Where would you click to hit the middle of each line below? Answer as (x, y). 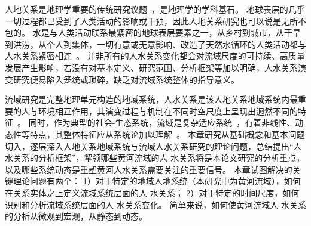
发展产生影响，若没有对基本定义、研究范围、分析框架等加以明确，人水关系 (151, 67)
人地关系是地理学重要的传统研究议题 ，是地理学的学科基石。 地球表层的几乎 (155, 9)
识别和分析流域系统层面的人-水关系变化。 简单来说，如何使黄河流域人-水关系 (155, 204)
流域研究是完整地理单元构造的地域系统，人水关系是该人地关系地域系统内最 (151, 99)
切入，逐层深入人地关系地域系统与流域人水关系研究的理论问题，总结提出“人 (153, 146)
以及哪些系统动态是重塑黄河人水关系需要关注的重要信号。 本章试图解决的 (149, 169)
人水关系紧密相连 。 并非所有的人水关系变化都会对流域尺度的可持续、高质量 (155, 56)
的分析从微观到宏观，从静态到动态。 (76, 216)
